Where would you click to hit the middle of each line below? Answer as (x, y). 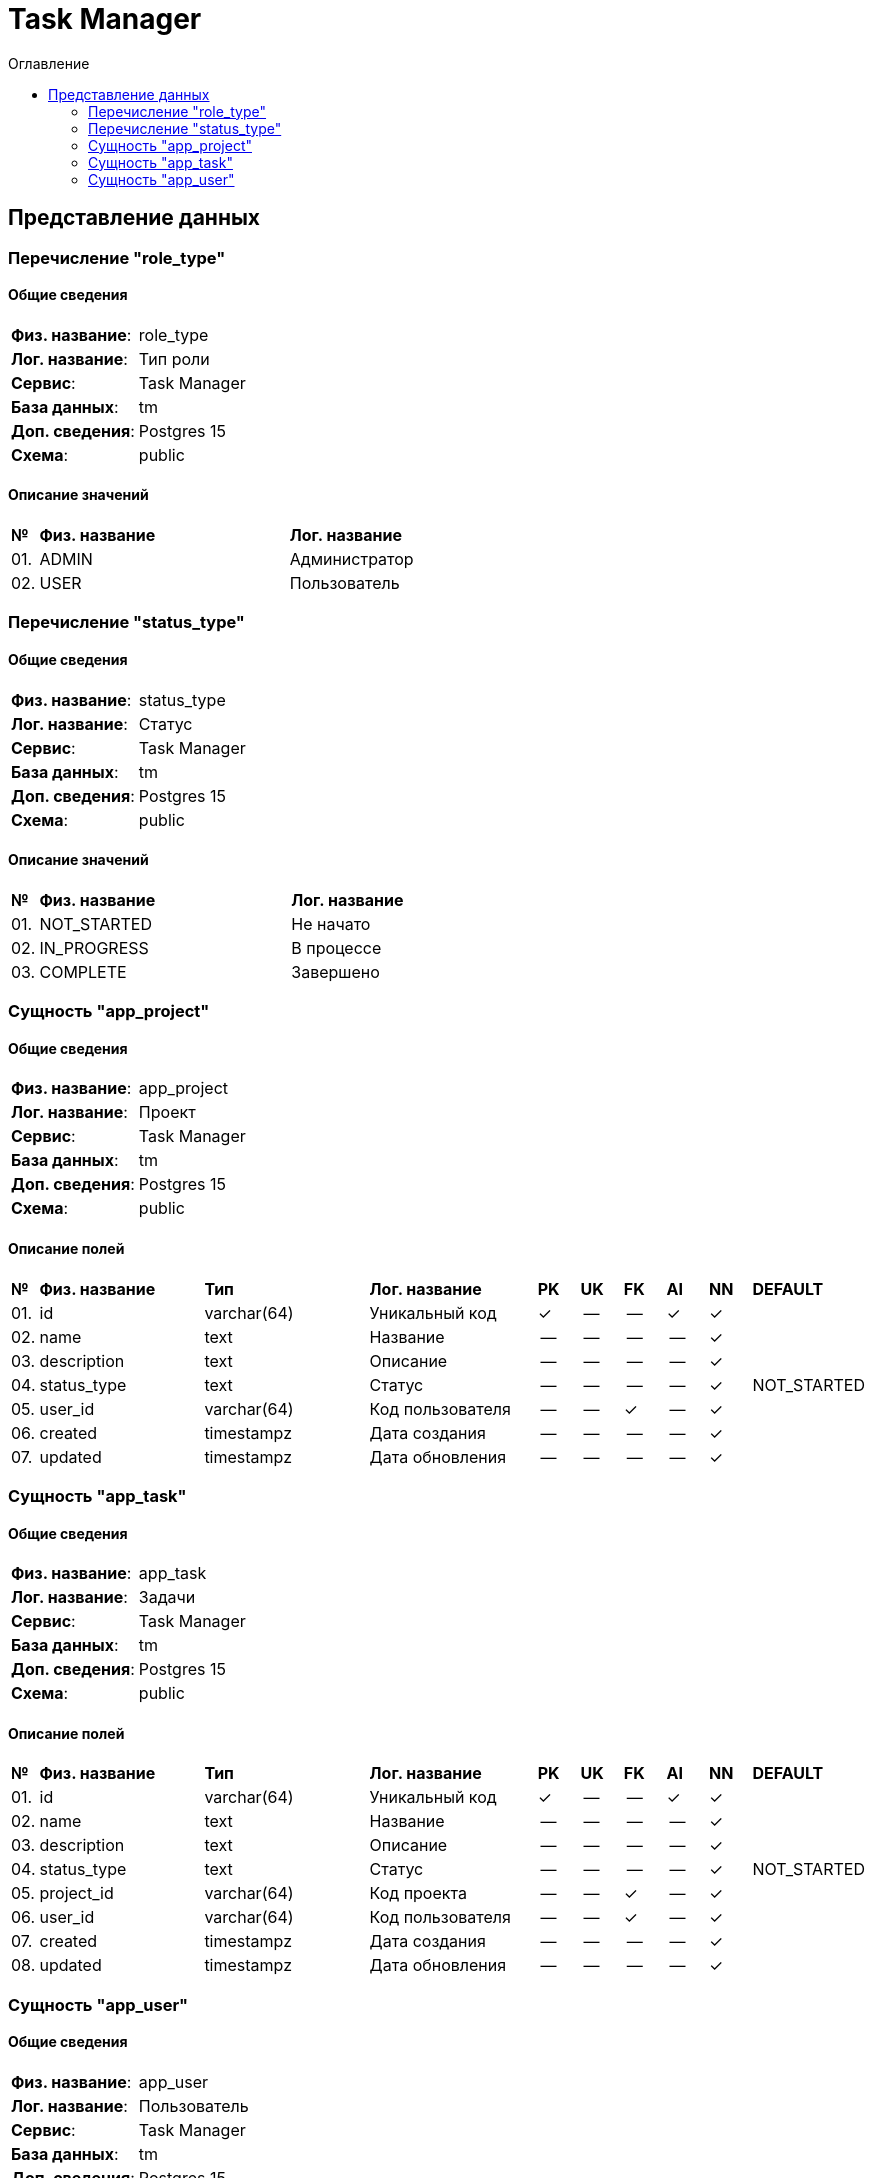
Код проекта (418, 1893)
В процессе (336, 947)
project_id (76, 1893)
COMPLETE (83, 971)
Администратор (351, 559)
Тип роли (174, 358)
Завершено (335, 971)
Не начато (331, 923)
